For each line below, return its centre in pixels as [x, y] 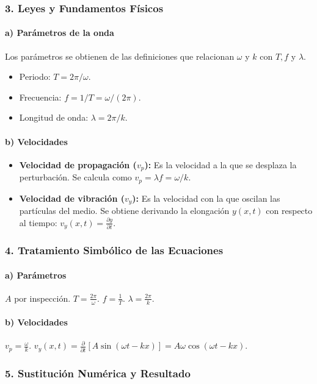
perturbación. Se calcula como [75, 177]
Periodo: [35, 76]
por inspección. [42, 298]
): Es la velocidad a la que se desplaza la [220, 164]
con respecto [289, 211]
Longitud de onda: [54, 117]
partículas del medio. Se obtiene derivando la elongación [124, 211]
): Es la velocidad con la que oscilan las [206, 198]
